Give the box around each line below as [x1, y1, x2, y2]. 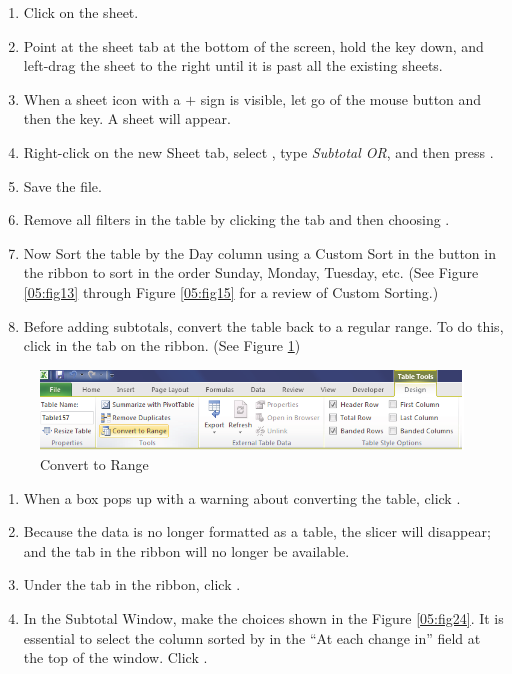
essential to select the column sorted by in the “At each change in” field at [23, 627, 481, 648]
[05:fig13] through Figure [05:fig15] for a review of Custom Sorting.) [23, 281, 439, 302]
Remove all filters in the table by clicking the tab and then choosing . [23, 209, 450, 230]
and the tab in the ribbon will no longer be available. [23, 540, 350, 561]
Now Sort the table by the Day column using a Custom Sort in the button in [23, 242, 496, 263]
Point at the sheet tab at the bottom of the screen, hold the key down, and [23, 35, 484, 56]
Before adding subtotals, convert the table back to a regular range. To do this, [23, 315, 504, 336]
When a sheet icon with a [23, 88, 181, 109]
